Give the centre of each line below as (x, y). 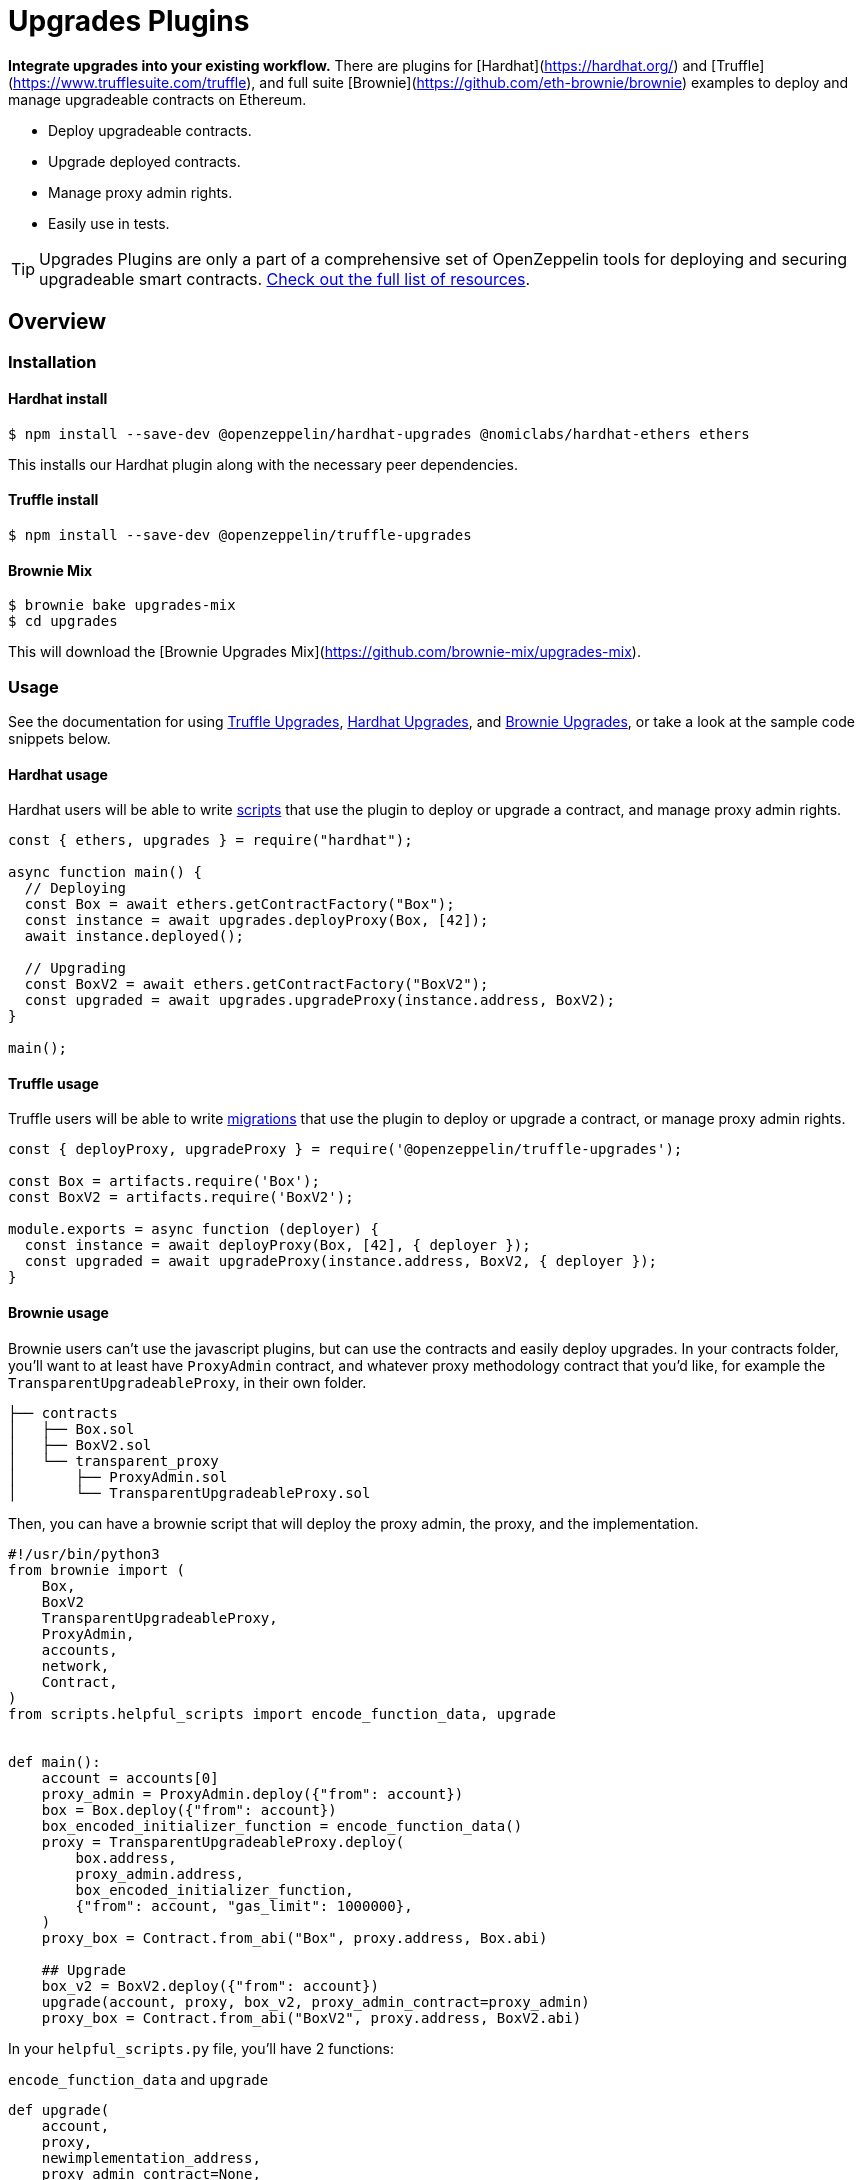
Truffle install (53, 500)
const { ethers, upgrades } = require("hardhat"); (210, 840)
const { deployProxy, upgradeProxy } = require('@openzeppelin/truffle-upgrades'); (345, 1149)
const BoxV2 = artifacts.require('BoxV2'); (181, 1197)
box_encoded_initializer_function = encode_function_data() (282, 1825)
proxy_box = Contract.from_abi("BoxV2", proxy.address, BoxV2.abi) (311, 2017)
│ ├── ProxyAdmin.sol (118, 1476)
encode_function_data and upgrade (138, 2079)
